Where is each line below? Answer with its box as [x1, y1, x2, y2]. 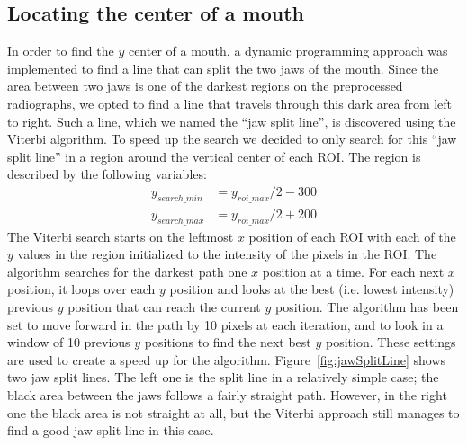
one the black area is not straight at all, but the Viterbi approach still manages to [7, 403, 460, 422]
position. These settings [326, 333, 456, 352]
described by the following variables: [7, 165, 207, 183]
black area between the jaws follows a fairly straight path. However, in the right [7, 385, 447, 404]
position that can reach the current [67, 297, 261, 316]
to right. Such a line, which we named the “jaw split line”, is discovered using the [7, 111, 456, 130]
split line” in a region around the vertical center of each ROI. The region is [7, 147, 421, 165]
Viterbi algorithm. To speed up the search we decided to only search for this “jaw [7, 129, 457, 148]
